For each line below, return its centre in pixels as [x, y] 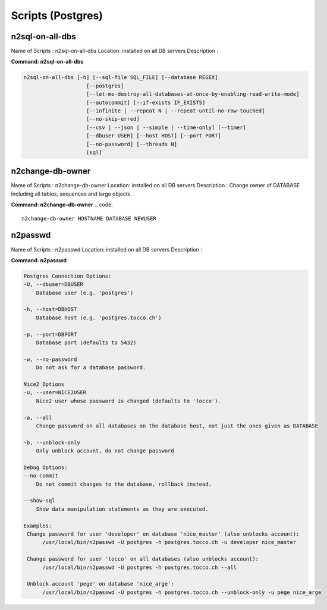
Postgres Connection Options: [67, 276]
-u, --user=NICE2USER [55, 393]
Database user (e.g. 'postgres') [85, 293]
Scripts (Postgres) [57, 15]
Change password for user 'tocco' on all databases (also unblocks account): [143, 559]
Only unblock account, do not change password [105, 451]
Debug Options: [45, 467]
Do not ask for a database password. [91, 368]
